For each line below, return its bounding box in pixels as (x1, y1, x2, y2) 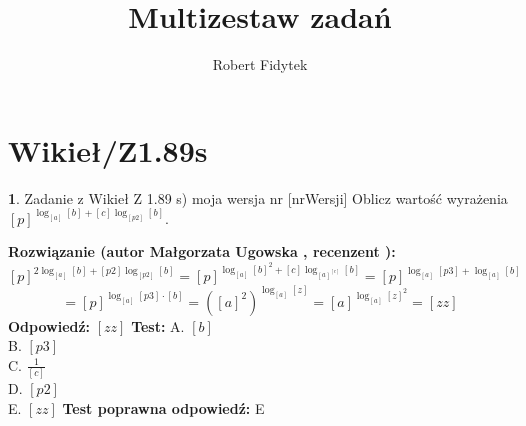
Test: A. (131, 315, 185, 336)
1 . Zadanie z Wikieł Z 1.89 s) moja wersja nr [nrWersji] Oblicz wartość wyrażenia (8, 187, 508, 208)
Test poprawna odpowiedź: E (62, 397, 265, 418)
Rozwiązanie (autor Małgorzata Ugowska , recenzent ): (8, 241, 396, 262)
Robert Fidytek (212, 54, 308, 75)
